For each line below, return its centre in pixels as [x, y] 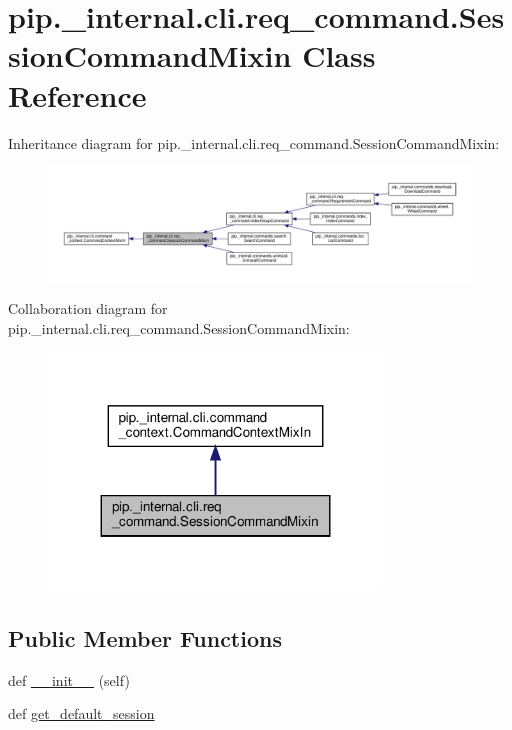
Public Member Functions [145, 637]
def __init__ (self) [69, 679]
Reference [77, 94]
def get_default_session [81, 713]
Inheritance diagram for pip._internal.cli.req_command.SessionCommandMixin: [254, 142]
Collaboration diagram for [88, 308]
